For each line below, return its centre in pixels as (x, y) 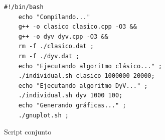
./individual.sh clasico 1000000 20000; (87, 76)
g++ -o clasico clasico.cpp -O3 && (77, 27)
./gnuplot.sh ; (43, 115)
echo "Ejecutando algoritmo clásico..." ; (90, 66)
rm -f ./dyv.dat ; (49, 56)
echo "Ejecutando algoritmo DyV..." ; (83, 86)
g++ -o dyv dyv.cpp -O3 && (63, 36)
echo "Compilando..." (54, 17)
